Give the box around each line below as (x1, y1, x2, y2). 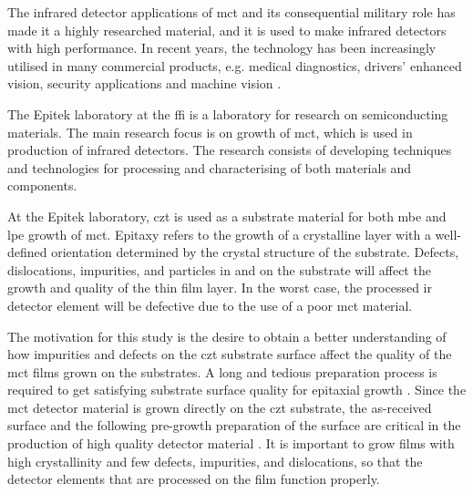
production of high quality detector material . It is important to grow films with (7, 434, 455, 453)
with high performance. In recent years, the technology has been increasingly (7, 38, 437, 57)
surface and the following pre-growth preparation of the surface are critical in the (7, 416, 461, 435)
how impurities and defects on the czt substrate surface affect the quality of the (7, 345, 452, 364)
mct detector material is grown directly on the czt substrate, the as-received (7, 397, 432, 417)
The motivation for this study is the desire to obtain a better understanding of (7, 326, 447, 345)
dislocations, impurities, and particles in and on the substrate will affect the (7, 260, 431, 279)
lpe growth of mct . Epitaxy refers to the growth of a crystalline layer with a (7, 224, 431, 243)
